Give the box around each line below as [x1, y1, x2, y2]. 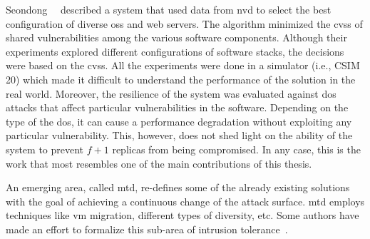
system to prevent [6, 141, 84, 156]
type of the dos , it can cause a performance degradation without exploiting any [6, 113, 352, 128]
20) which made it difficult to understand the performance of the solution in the [6, 71, 356, 86]
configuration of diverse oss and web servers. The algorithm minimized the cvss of [6, 16, 363, 31]
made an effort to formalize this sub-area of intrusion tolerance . [6, 221, 288, 236]
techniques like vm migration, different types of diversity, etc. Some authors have [6, 208, 359, 223]
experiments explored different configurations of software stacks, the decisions [6, 44, 344, 59]
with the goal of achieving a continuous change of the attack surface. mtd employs [6, 193, 365, 208]
